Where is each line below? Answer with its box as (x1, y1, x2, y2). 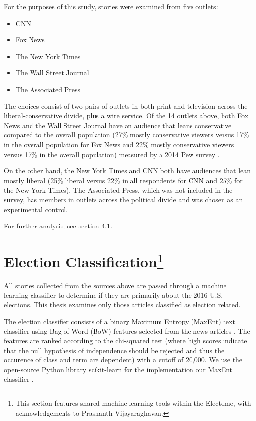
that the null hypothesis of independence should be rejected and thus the (4, 345, 224, 355)
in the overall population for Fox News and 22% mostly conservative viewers (4, 139, 234, 149)
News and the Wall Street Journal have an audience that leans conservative (4, 120, 232, 130)
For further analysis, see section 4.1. (4, 221, 112, 231)
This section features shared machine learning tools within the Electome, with (15, 398, 251, 408)
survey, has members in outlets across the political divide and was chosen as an (4, 194, 243, 204)
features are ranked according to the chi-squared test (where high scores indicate (4, 335, 247, 346)
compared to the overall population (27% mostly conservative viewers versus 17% (4, 130, 249, 140)
